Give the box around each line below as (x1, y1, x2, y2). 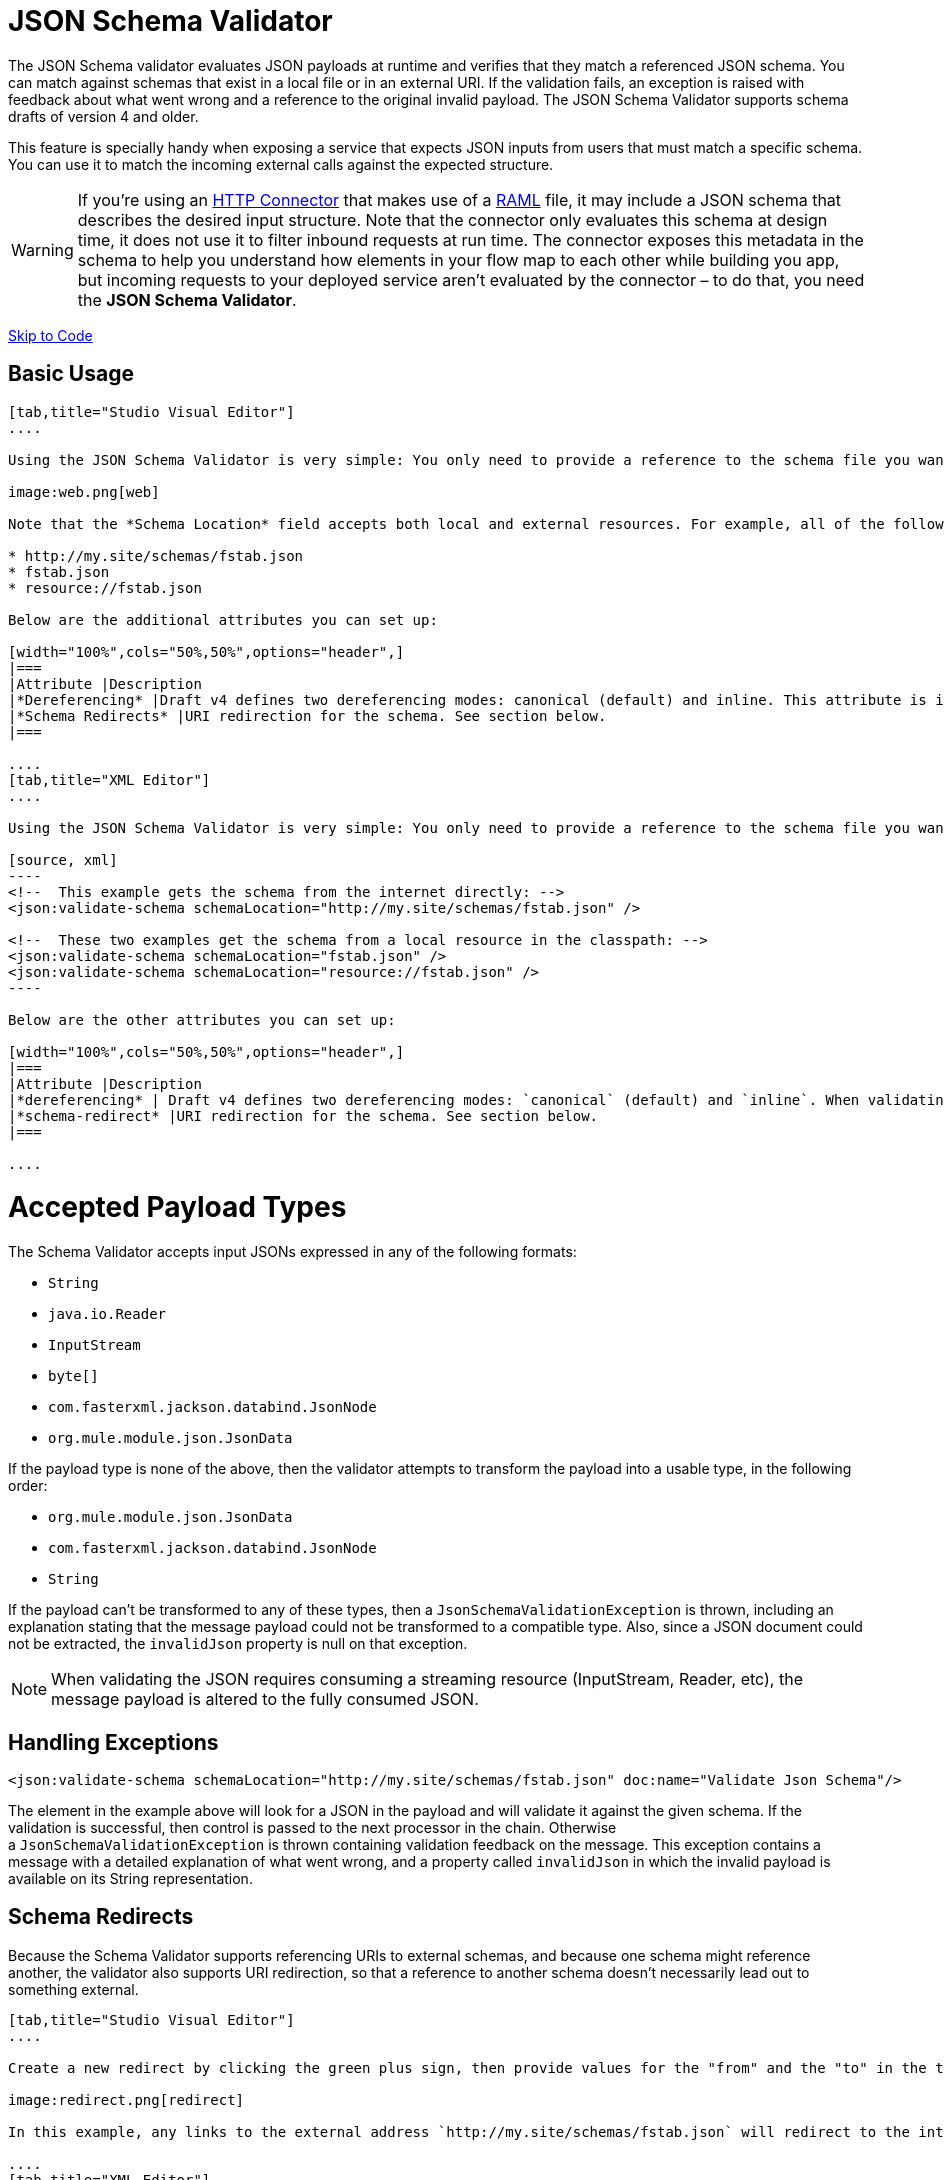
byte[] (48, 1368, 99, 1385)
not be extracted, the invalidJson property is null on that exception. (8, 1635, 468, 1653)
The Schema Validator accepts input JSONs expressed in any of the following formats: (8, 1243, 577, 1261)
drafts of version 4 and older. (8, 107, 199, 125)
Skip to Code (8, 326, 93, 344)
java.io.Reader (48, 1306, 167, 1323)
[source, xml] (8, 851, 118, 868)
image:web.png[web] (8, 483, 160, 500)
